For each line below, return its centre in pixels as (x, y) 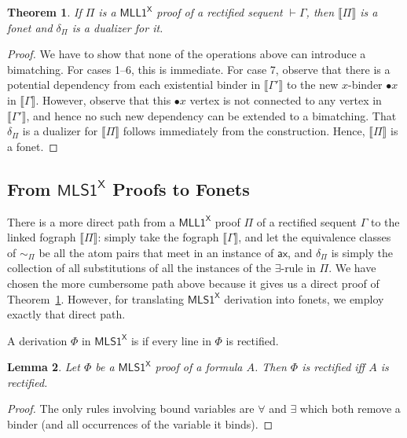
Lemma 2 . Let (44, 367)
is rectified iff (334, 367)
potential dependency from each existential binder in (134, 85)
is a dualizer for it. (117, 27)
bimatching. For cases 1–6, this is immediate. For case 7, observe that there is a (199, 69)
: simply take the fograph (158, 237)
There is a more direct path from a (91, 221)
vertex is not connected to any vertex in (286, 99)
